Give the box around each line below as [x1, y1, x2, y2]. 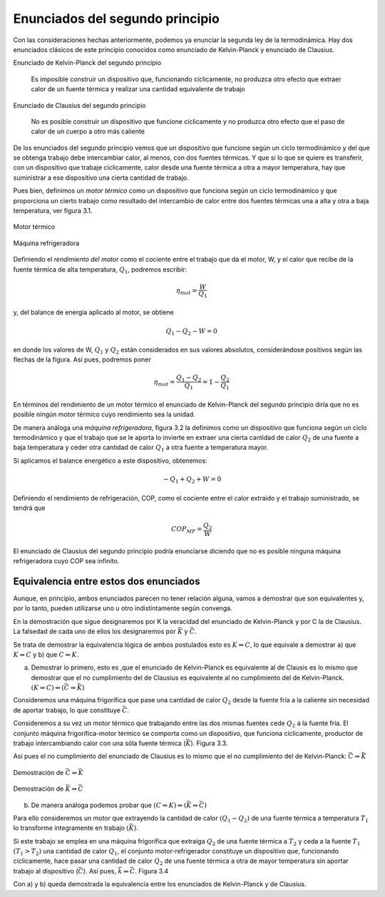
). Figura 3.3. [190, 739, 228, 747]
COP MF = [171, 525, 202, 535]
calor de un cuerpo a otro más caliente [31, 127, 145, 135]
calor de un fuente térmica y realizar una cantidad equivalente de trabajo [31, 85, 245, 93]
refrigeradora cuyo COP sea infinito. [13, 557, 120, 565]
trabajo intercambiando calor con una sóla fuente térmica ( [13, 739, 186, 747]
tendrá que [13, 503, 46, 512]
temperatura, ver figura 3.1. [13, 207, 93, 215]
